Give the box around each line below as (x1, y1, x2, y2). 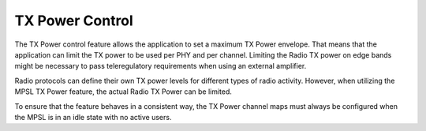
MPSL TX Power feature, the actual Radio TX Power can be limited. (14, 87, 233, 96)
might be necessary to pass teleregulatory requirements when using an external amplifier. (14, 62, 307, 71)
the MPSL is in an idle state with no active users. (14, 112, 172, 122)
